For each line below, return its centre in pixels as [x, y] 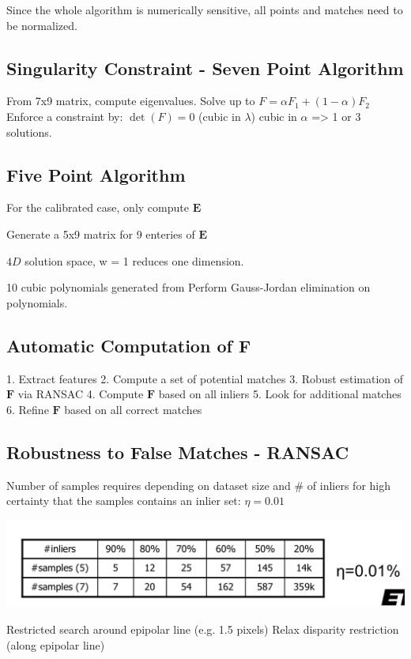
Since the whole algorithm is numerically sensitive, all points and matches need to [205, 9]
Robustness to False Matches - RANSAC [178, 452]
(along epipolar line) [56, 644]
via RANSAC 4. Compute [81, 394]
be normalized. [42, 25]
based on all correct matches [133, 409]
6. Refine [28, 409]
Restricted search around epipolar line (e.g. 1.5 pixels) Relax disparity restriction [203, 629]
